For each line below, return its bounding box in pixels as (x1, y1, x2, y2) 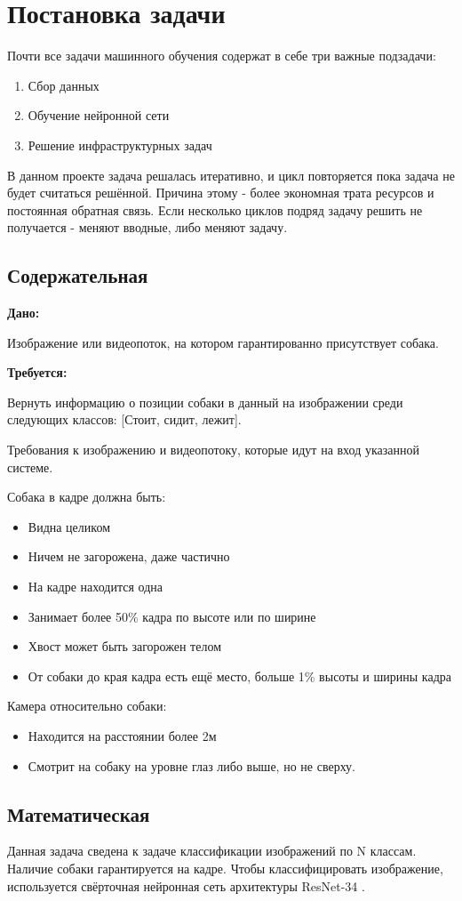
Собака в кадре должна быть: (7, 487, 166, 506)
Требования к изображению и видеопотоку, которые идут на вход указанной (7, 440, 419, 459)
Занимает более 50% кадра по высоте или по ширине (28, 607, 316, 625)
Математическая (7, 800, 150, 827)
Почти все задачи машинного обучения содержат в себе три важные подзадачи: (7, 46, 436, 65)
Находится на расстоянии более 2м (28, 726, 217, 744)
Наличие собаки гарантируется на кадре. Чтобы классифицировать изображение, (7, 858, 443, 877)
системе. (7, 457, 53, 476)
